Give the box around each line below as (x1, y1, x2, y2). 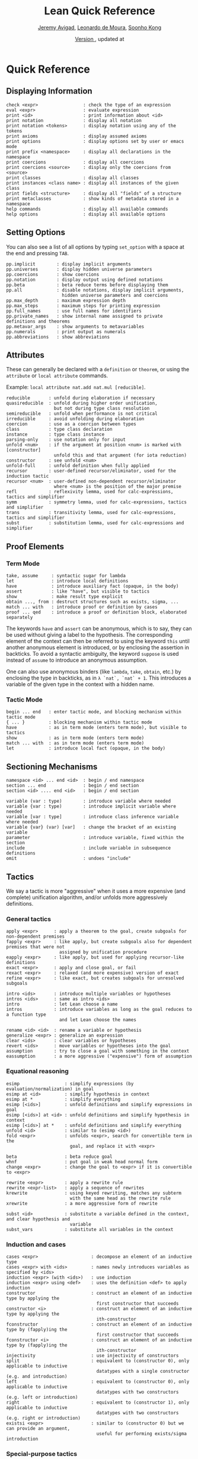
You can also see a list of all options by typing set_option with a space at (6, 243, 185, 251)
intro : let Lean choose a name (6, 1001, 118, 1007)
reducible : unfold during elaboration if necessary (6, 395, 155, 401)
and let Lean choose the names (59, 1017, 136, 1023)
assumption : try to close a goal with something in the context (6, 1048, 190, 1054)
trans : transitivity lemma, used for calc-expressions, (6, 510, 177, 516)
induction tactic (6, 473, 49, 480)
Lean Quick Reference (44, 4, 155, 18)
